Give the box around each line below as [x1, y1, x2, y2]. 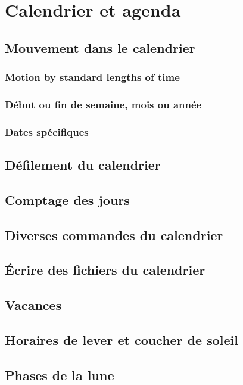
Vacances [5, 296, 62, 314]
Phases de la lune [5, 365, 114, 384]
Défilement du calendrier [5, 156, 161, 174]
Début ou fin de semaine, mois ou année [5, 97, 202, 111]
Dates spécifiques [5, 124, 89, 139]
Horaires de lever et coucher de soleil [5, 330, 238, 349]
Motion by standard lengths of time [5, 70, 180, 85]
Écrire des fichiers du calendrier [5, 260, 205, 279]
